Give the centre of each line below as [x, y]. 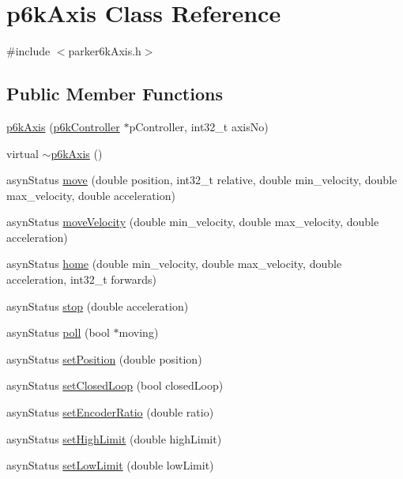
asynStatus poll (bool [58, 332]
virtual [23, 153]
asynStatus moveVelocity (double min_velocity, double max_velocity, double [193, 222]
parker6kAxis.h [105, 51]
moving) [139, 332]
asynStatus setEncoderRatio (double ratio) [110, 412]
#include [28, 51]
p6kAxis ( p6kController [63, 126]
